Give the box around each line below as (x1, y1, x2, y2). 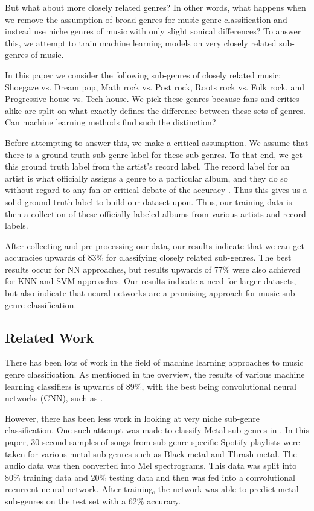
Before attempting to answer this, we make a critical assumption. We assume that (5, 136, 309, 148)
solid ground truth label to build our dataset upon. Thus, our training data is (5, 195, 292, 208)
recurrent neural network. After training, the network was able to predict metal (5, 483, 299, 495)
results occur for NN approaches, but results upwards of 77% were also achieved (5, 262, 301, 275)
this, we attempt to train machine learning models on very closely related (5, 36, 277, 49)
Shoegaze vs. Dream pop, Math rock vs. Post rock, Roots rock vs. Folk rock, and (5, 80, 305, 93)
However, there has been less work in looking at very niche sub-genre (5, 411, 260, 424)
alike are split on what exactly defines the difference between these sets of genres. (5, 104, 306, 116)
